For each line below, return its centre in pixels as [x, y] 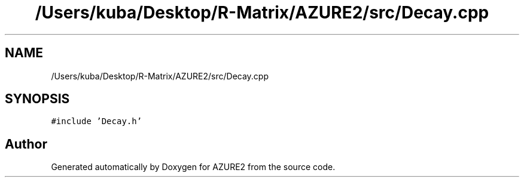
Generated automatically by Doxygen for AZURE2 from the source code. [193, 167]
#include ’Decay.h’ [97, 121]
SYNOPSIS [37, 99]
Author [26, 144]
